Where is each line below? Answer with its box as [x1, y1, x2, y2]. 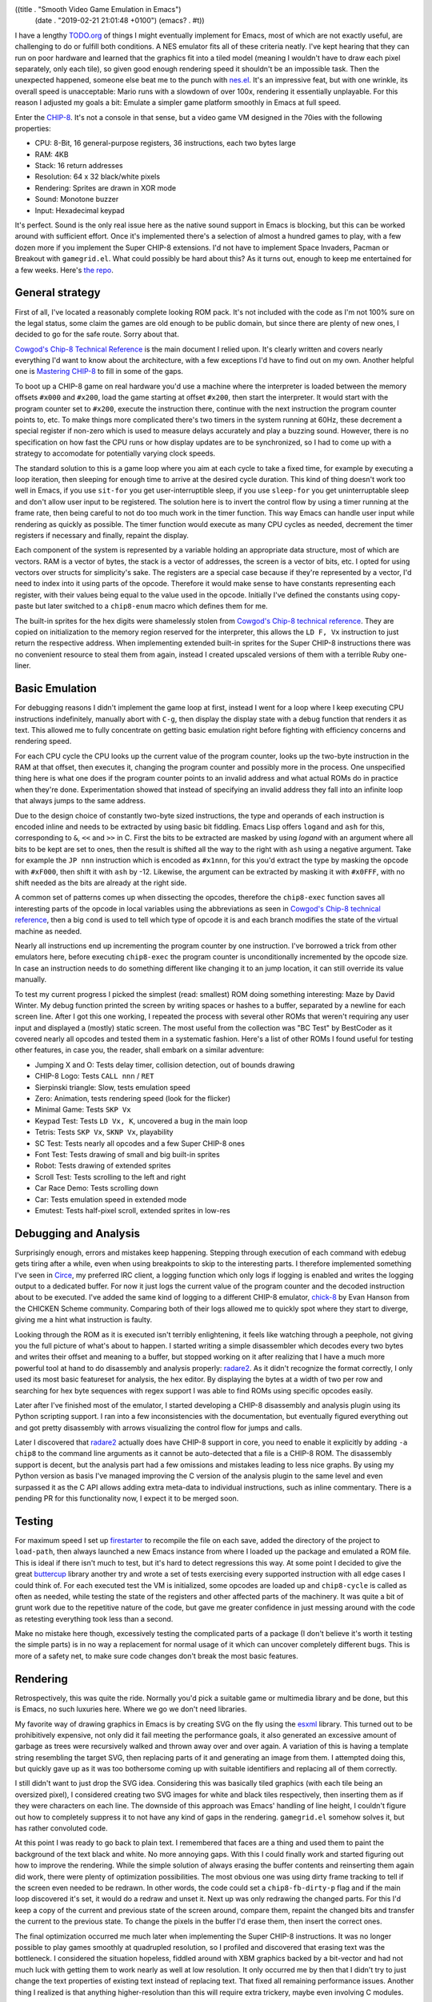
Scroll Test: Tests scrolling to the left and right [34, 1172, 186, 1181]
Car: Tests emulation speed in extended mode [34, 1194, 187, 1204]
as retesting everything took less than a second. [14, 1614, 174, 1623]
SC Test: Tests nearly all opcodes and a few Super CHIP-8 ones [34, 1138, 246, 1148]
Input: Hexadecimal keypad [34, 205, 126, 215]
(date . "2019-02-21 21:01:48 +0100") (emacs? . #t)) [34, 16, 205, 26]
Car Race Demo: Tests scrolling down [34, 1184, 159, 1193]
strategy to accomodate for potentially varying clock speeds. [14, 448, 216, 458]
